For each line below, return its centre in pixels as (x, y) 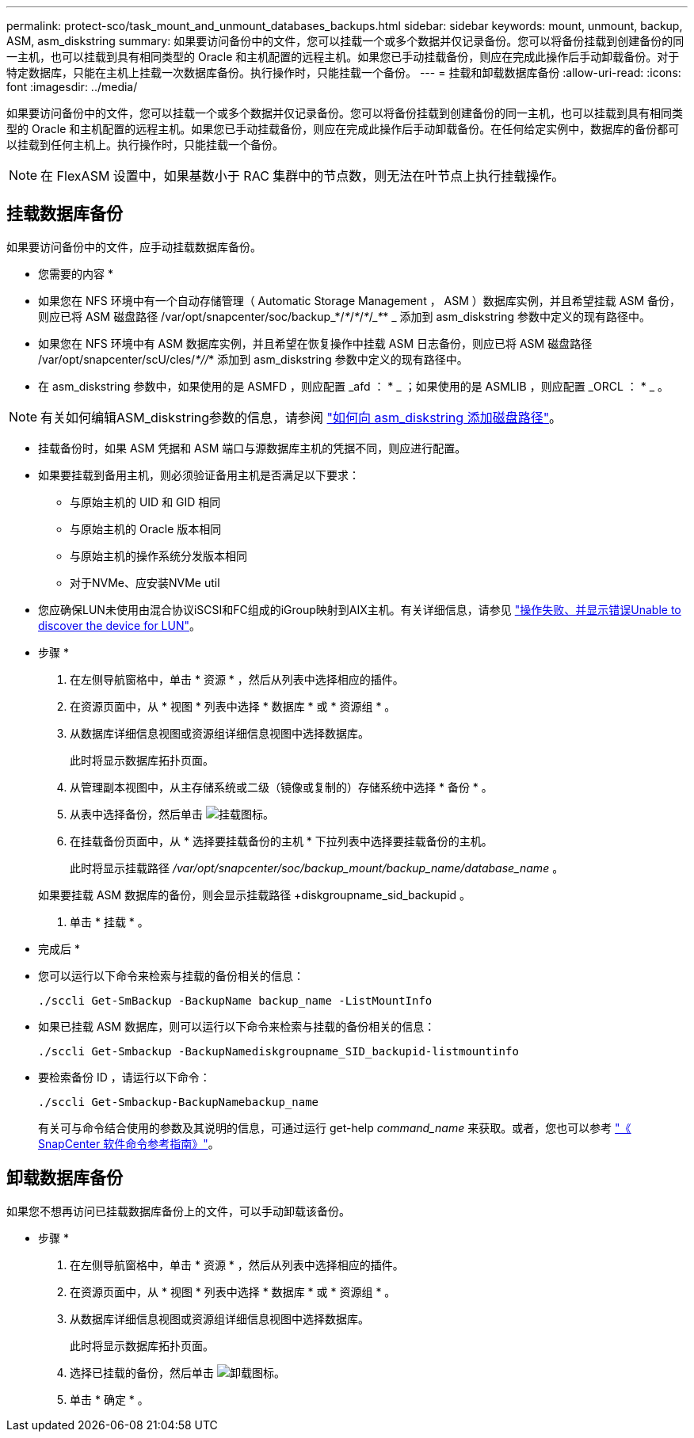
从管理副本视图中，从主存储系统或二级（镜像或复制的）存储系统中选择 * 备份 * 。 (281, 787)
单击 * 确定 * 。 (109, 1399)
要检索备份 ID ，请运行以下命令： (124, 1077)
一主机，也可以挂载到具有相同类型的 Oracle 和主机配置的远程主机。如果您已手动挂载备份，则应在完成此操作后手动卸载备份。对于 (343, 57)
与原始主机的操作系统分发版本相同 (158, 555)
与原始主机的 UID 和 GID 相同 (145, 502)
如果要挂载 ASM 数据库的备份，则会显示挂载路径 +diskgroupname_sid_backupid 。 (255, 894)
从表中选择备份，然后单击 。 (172, 814)
